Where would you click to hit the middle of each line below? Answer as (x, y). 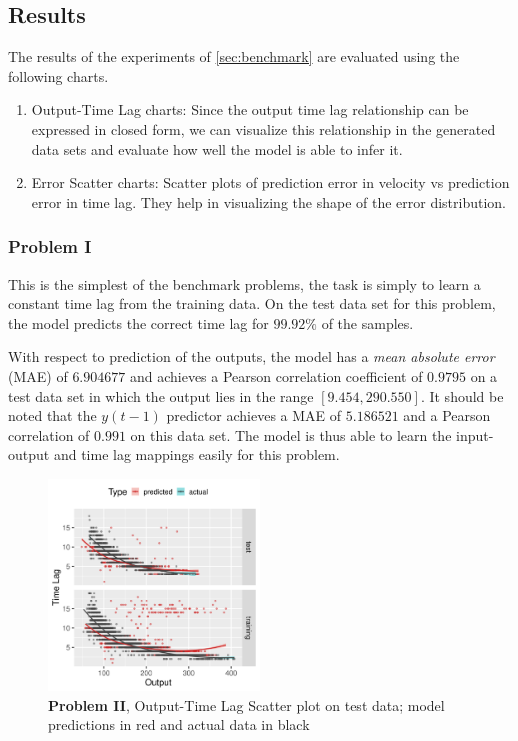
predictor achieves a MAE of (254, 415)
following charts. (58, 75)
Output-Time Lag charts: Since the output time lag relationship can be (250, 109)
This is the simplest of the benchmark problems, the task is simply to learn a (244, 283)
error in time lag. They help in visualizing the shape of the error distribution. (269, 201)
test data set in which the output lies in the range (161, 395)
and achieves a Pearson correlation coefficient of (276, 375)
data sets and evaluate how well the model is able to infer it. (217, 148)
